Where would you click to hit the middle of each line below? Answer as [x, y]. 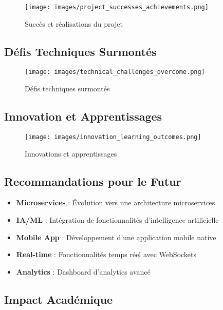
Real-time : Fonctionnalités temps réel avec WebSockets [106, 254]
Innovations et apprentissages [71, 153]
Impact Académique [59, 299]
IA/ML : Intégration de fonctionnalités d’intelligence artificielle [117, 219]
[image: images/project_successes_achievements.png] [117, 7]
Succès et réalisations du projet [74, 23]
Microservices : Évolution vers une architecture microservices [116, 202]
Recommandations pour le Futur [93, 181]
